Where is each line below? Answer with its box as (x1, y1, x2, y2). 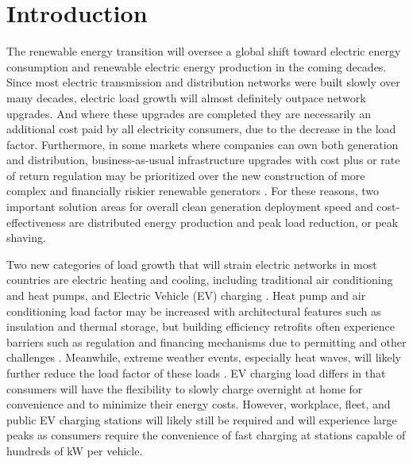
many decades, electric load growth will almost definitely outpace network (6, 89, 366, 105)
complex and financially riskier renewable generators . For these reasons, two (6, 182, 380, 199)
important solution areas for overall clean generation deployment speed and (6, 198, 373, 215)
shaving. (6, 229, 46, 246)
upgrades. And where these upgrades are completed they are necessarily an (6, 105, 372, 121)
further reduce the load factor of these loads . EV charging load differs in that (6, 365, 386, 381)
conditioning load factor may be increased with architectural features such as (6, 302, 381, 319)
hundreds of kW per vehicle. (6, 442, 143, 458)
